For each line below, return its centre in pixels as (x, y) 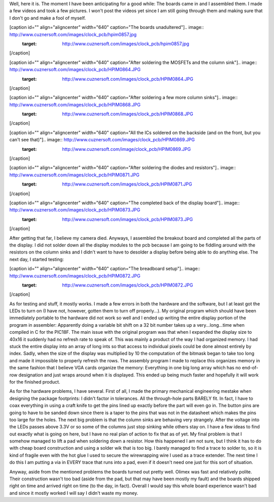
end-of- (250, 368)
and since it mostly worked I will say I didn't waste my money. (74, 493)
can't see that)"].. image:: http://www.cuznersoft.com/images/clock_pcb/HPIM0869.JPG (102, 140)
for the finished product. (35, 382)
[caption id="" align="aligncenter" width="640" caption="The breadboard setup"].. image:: (105, 269)
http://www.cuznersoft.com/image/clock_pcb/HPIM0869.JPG (127, 149)
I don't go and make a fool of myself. (48, 18)
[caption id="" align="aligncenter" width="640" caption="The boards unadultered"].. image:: (107, 27)
